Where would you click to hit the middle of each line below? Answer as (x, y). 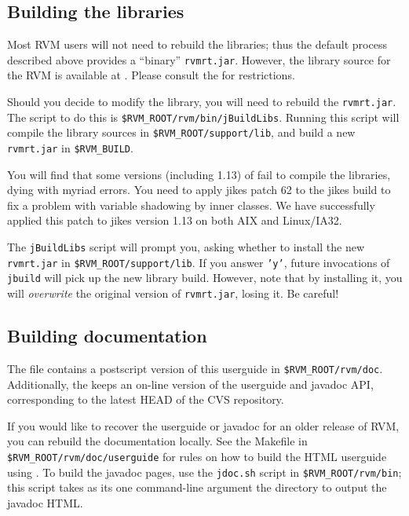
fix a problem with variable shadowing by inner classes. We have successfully (191, 205)
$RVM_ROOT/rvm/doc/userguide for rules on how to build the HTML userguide (197, 456)
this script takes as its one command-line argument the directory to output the (197, 487)
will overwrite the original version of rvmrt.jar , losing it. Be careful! (173, 293)
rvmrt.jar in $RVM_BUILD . (70, 148)
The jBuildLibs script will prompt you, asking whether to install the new (186, 247)
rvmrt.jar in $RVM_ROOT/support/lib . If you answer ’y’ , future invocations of (199, 262)
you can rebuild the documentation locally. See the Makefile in (157, 441)
